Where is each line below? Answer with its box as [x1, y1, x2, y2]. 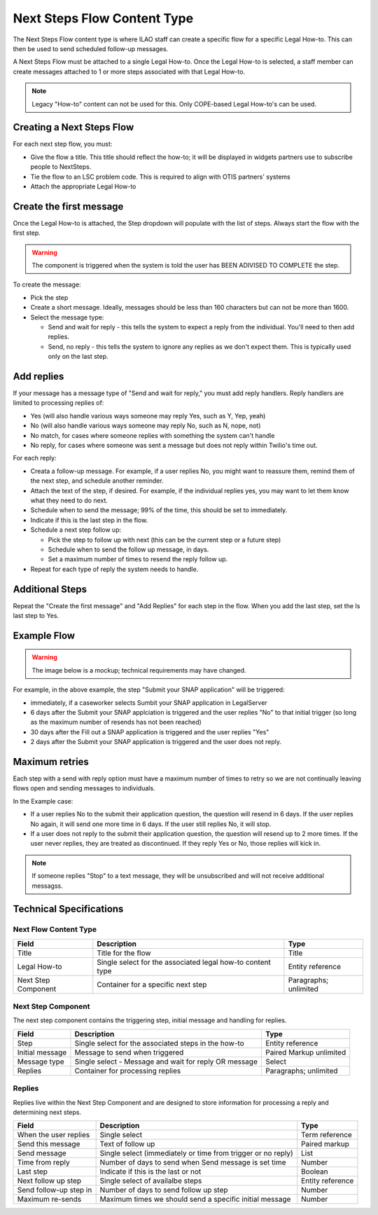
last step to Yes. [13, 612, 59, 620]
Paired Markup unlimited [265, 1048, 346, 1057]
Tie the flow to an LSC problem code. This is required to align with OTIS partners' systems [30, 172, 290, 181]
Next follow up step [17, 1176, 82, 1186]
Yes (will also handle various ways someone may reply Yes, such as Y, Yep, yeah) [30, 411, 266, 420]
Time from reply [17, 1158, 70, 1167]
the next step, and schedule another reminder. [30, 476, 164, 485]
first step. [13, 228, 41, 238]
